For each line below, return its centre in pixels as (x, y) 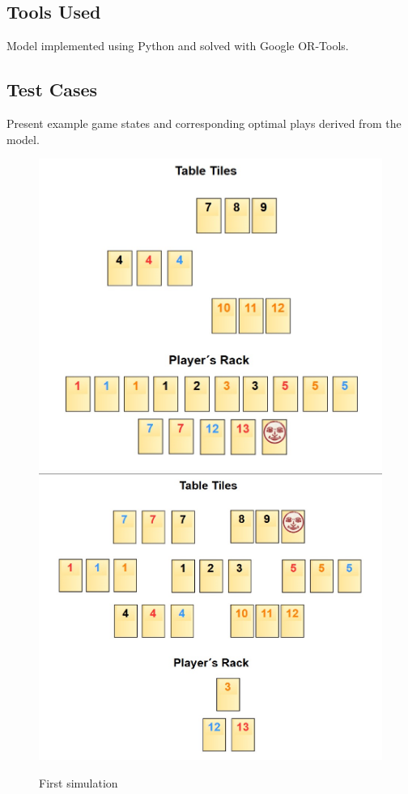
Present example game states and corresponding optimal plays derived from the (204, 123)
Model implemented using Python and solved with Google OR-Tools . (178, 46)
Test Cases (52, 89)
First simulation (79, 782)
